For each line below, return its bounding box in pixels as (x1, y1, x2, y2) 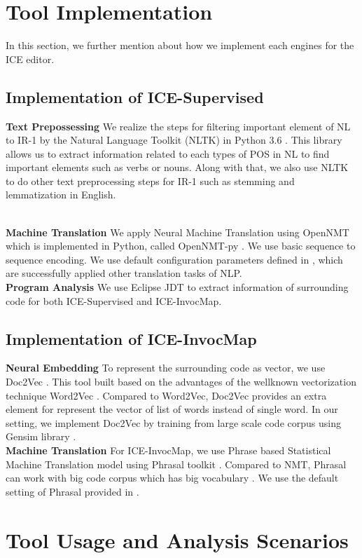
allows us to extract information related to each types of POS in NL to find (6, 146, 330, 161)
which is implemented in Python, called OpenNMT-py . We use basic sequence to (6, 238, 356, 253)
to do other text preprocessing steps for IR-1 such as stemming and (6, 173, 295, 188)
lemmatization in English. (6, 187, 116, 202)
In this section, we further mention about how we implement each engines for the (6, 38, 354, 53)
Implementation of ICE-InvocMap (6, 327, 257, 349)
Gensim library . (6, 429, 76, 444)
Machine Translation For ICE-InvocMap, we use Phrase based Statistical (6, 443, 331, 457)
